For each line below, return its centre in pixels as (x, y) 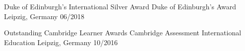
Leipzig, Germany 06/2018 (44, 16)
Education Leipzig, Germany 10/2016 (61, 42)
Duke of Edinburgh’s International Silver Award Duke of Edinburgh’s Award (120, 6)
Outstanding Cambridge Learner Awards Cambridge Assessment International (123, 33)
